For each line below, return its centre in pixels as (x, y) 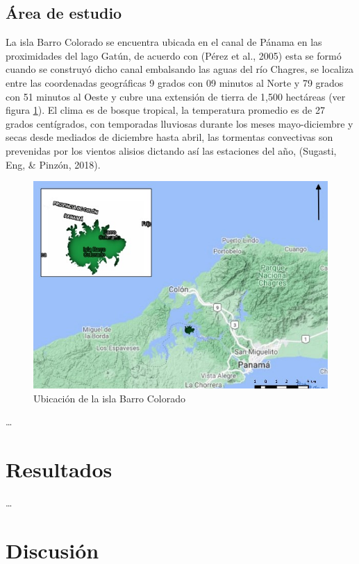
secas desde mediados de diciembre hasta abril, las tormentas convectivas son (169, 137)
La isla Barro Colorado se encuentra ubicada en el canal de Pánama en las (164, 42)
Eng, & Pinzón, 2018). (53, 164)
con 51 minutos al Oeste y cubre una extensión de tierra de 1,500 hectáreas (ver (176, 96)
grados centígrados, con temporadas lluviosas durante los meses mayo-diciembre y (179, 123)
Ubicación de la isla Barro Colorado (109, 398)
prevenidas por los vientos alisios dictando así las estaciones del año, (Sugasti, (171, 150)
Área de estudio (64, 13)
